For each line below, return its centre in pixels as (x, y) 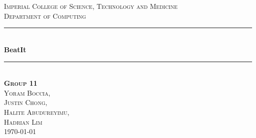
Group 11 (21, 83)
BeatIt (15, 49)
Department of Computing (45, 16)
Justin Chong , (26, 102)
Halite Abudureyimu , (37, 112)
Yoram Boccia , (27, 92)
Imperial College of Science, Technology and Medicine (91, 6)
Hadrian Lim (23, 121)
